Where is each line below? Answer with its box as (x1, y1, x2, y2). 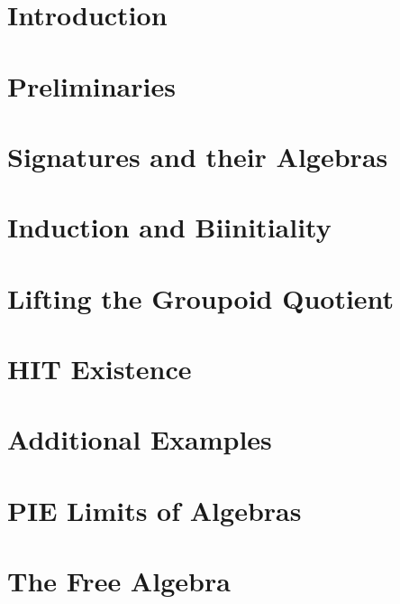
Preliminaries (7, 67, 176, 104)
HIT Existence (7, 350, 192, 387)
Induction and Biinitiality (7, 209, 332, 246)
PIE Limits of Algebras (7, 491, 302, 528)
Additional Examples (7, 421, 272, 458)
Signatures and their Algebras (7, 137, 388, 174)
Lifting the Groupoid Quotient (7, 279, 395, 316)
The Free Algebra (7, 562, 231, 599)
